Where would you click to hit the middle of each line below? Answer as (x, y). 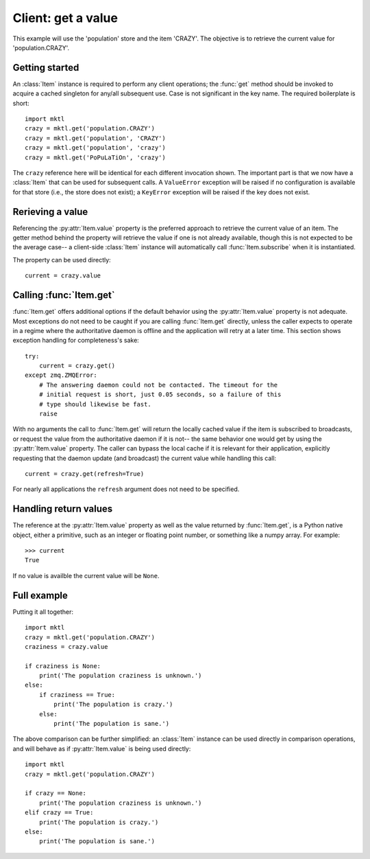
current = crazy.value (63, 276)
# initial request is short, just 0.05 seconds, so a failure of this (160, 394)
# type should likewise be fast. (95, 404)
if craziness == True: (77, 695)
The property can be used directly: (62, 260)
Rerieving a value (50, 212)
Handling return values (63, 509)
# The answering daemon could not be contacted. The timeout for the (158, 385)
